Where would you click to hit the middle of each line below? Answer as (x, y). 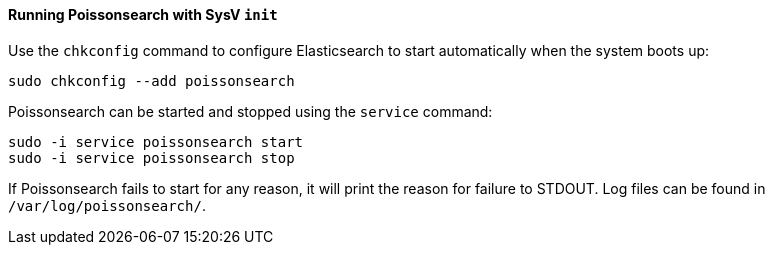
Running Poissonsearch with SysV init (143, 14)
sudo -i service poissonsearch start (156, 141)
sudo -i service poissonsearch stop (151, 157)
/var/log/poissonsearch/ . (107, 205)
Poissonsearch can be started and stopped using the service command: (250, 111)
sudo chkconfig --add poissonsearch (151, 80)
